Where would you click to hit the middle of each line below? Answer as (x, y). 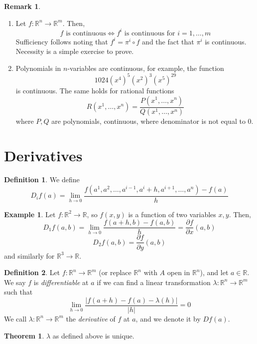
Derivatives (43, 156)
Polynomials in (38, 68)
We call (15, 318)
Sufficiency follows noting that (62, 41)
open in (179, 272)
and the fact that (168, 41)
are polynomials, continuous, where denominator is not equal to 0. (152, 121)
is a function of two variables (172, 214)
